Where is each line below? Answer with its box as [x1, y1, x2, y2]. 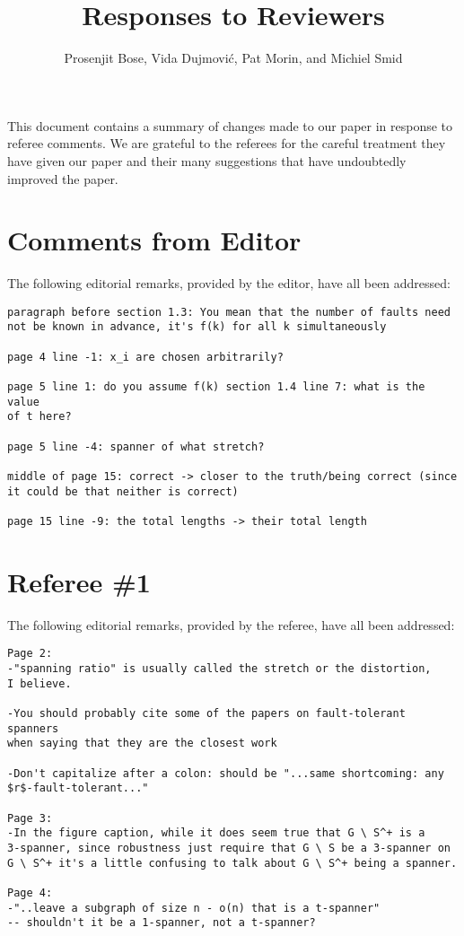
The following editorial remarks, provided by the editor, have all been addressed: [7, 274, 451, 293]
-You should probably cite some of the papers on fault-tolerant [7, 707, 406, 720]
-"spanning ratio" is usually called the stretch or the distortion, [7, 662, 432, 676]
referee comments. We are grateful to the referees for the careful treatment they [7, 134, 446, 153]
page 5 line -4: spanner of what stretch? [7, 440, 265, 453]
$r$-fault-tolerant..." [7, 782, 149, 795]
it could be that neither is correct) [7, 485, 239, 498]
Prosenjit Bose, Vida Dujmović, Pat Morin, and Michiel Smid [64, 48, 403, 67]
